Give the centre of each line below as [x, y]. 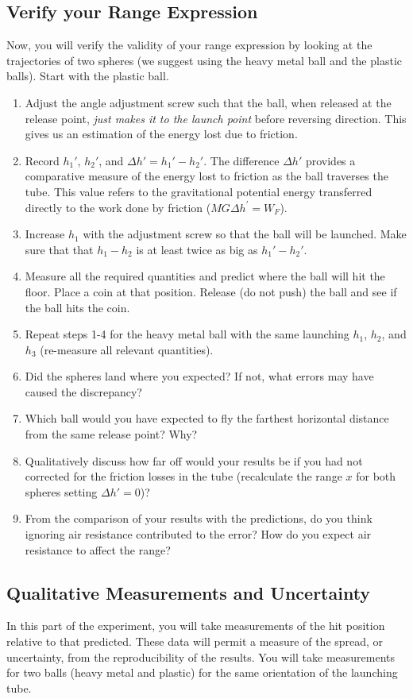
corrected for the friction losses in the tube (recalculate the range [183, 476]
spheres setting [61, 491]
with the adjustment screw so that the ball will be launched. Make [245, 234]
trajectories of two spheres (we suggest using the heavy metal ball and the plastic [204, 60]
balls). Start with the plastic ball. [88, 76]
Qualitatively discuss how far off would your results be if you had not [194, 460]
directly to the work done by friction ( [118, 207]
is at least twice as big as [197, 249]
